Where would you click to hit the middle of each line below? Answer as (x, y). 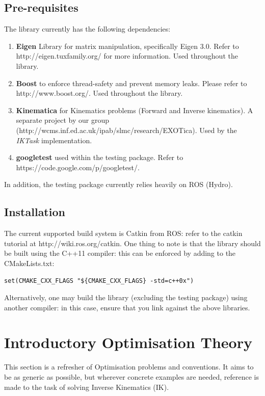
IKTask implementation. (54, 140)
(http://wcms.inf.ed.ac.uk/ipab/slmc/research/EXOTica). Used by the (126, 130)
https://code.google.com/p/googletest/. (78, 167)
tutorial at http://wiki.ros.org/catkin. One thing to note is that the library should (132, 243)
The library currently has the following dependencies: (87, 29)
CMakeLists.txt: (29, 263)
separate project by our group (63, 120)
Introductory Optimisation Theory (128, 342)
